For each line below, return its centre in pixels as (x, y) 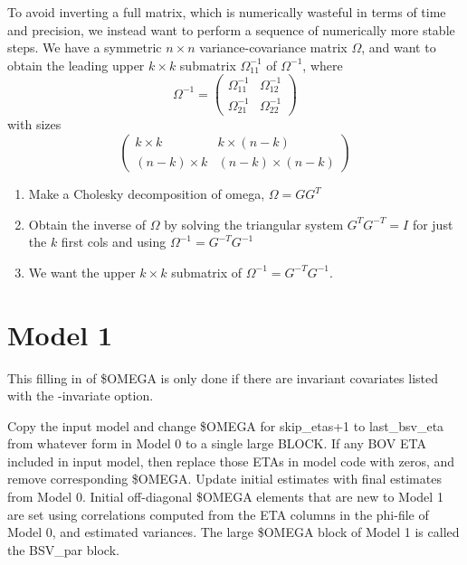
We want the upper (82, 272)
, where (323, 65)
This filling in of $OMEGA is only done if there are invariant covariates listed (223, 377)
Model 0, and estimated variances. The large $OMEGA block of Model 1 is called (233, 532)
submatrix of (207, 272)
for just (433, 224)
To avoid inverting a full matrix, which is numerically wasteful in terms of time (227, 12)
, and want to (399, 47)
